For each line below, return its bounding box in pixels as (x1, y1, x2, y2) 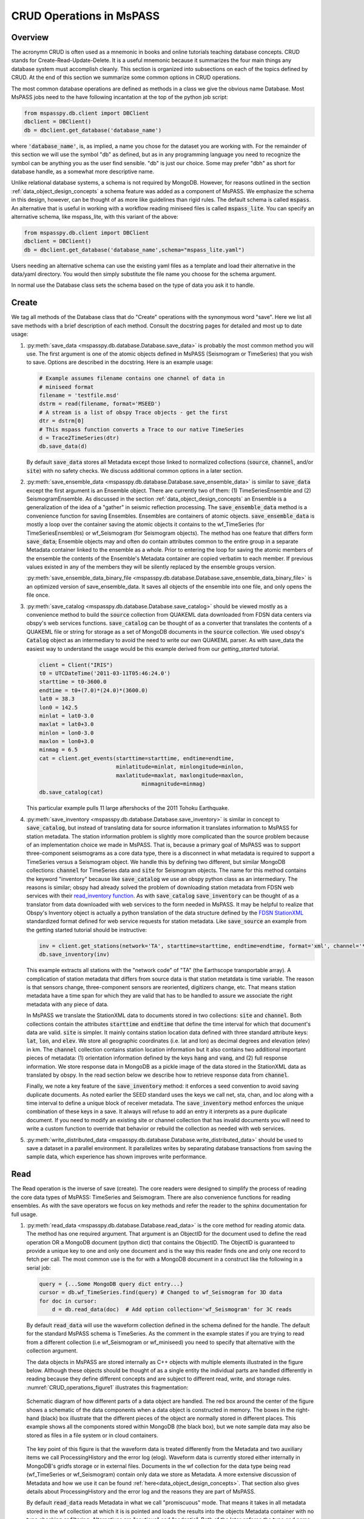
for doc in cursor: (39, 1297, 97, 1305)
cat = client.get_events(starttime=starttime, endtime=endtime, (39, 755, 235, 762)
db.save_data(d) (39, 443, 88, 450)
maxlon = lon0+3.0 (39, 738, 94, 745)
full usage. (11, 1210, 38, 1218)
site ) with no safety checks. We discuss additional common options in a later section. (26, 467, 243, 474)
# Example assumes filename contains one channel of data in (39, 375, 225, 382)
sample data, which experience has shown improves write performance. (26, 1153, 207, 1161)
